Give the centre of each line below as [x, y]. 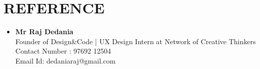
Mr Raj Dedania [44, 32]
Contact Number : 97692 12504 [63, 51]
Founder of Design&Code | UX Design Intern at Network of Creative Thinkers [136, 41]
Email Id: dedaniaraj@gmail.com [65, 60]
